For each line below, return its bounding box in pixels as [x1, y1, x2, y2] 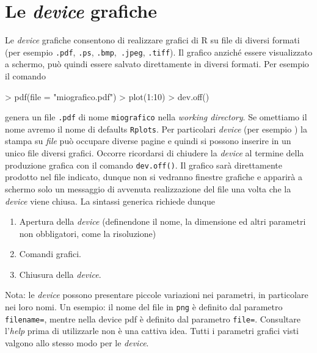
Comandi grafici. [19, 247, 81, 260]
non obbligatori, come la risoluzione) [19, 227, 156, 239]
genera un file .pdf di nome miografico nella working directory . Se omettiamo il [5, 111, 307, 123]
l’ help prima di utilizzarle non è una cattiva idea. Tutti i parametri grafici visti [5, 324, 299, 337]
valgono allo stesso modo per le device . [5, 336, 149, 349]
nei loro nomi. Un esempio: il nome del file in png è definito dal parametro [5, 300, 283, 313]
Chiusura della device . [19, 267, 101, 280]
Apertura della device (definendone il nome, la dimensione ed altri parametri [19, 215, 306, 228]
